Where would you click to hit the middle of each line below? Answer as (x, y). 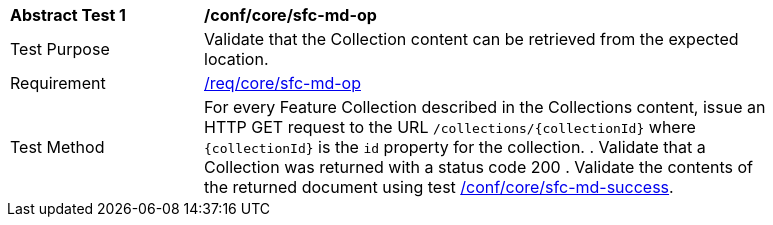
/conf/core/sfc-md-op (290, 15)
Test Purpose (60, 49)
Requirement (58, 83)
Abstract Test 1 (68, 15)
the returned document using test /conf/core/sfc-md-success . (439, 187)
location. (236, 59)
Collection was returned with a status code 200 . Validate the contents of (479, 167)
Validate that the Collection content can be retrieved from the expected (471, 39)
